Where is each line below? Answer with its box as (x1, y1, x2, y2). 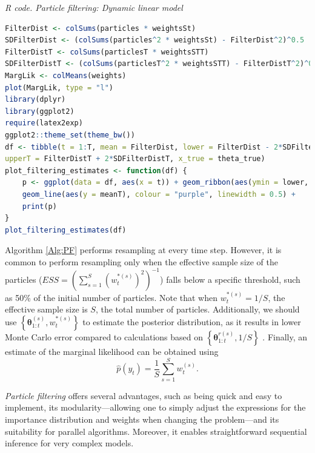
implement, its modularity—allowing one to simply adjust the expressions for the (5, 401, 306, 414)
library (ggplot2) (5, 107, 75, 116)
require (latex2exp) (5, 119, 83, 128)
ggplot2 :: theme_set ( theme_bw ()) (5, 130, 135, 139)
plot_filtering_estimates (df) (5, 225, 127, 234)
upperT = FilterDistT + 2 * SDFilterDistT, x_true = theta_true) (5, 154, 265, 164)
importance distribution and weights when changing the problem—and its (5, 412, 279, 425)
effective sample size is (5, 303, 88, 316)
